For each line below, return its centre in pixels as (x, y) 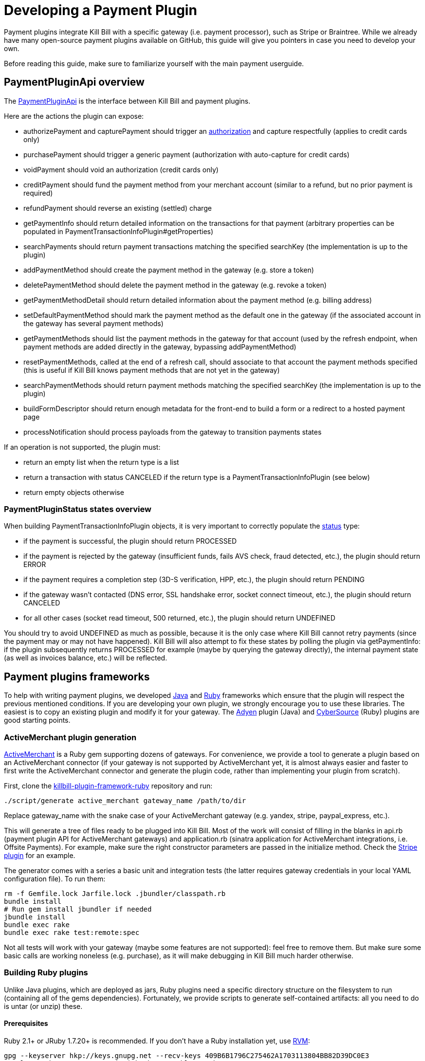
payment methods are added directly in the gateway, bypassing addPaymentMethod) (160, 347)
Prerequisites (26, 1024)
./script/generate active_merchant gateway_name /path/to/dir (125, 800)
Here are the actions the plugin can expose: (74, 116)
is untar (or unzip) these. (43, 1006)
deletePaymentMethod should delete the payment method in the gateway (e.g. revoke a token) (175, 285)
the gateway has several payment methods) (93, 323)
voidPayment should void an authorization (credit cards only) (121, 169)
